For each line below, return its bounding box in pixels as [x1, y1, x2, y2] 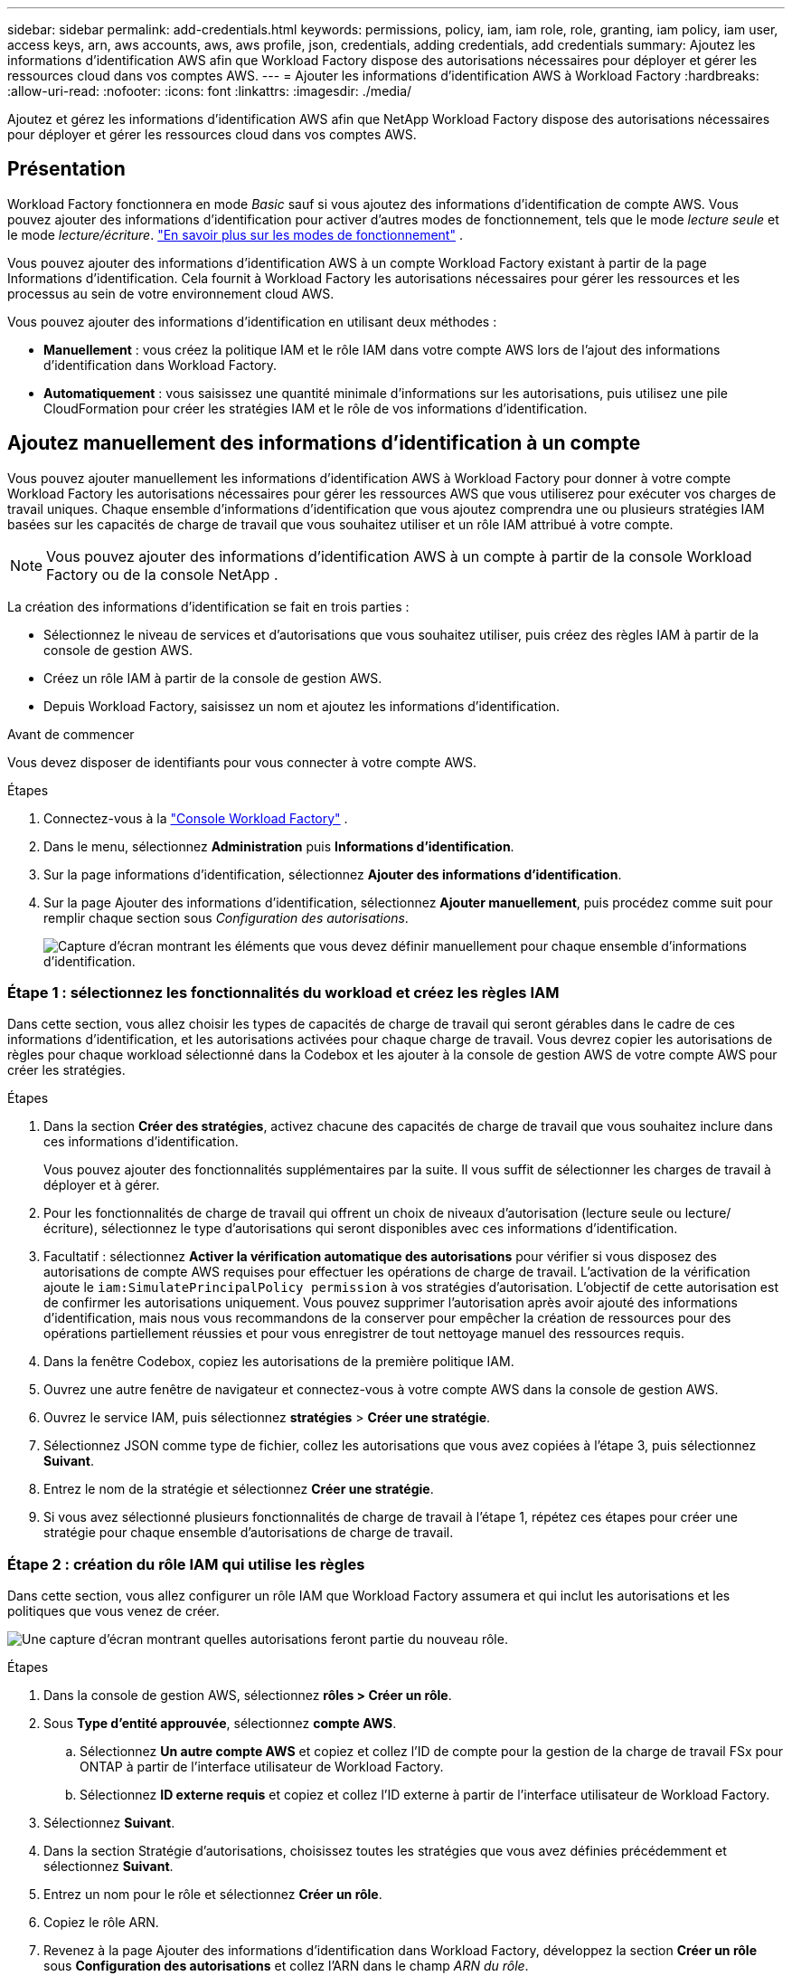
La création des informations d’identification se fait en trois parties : [7, 598, 410, 614]
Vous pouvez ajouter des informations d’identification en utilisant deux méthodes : [7, 313, 497, 329]
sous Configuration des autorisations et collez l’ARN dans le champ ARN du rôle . [43, 1958, 529, 1974]
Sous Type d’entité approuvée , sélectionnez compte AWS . [43, 1715, 397, 1732]
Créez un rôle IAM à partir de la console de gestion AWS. [43, 670, 382, 686]
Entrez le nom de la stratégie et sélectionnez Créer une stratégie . [43, 1481, 434, 1497]
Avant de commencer [7, 726, 135, 742]
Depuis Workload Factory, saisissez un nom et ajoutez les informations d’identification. [43, 698, 561, 714]
